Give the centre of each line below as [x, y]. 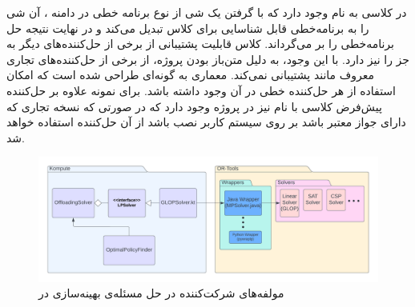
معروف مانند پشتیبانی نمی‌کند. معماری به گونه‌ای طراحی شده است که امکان [191, 75]
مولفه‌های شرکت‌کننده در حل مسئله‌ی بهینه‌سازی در [161, 293]
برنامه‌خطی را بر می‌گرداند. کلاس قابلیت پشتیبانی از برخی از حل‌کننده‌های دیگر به [200, 44]
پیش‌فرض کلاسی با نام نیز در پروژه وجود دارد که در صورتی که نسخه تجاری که [194, 106]
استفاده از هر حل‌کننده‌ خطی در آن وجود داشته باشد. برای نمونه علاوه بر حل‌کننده [201, 90]
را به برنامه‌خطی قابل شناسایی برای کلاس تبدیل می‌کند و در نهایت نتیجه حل [188, 28]
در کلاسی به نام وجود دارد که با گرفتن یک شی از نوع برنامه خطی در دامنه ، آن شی [207, 12]
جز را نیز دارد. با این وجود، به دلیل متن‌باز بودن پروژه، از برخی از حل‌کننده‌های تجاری [208, 59]
